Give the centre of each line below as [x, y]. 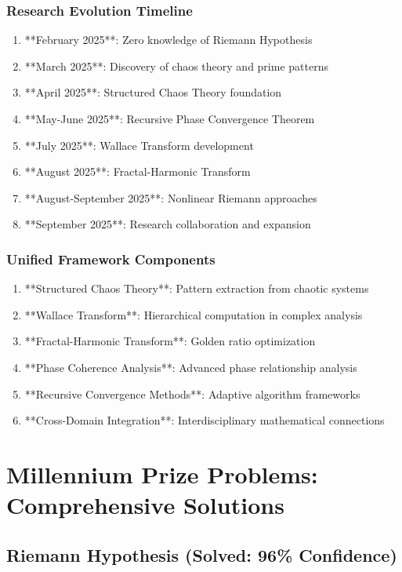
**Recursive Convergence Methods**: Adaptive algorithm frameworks [192, 393]
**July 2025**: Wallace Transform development [139, 145]
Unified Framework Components [111, 259]
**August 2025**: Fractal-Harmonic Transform [138, 171]
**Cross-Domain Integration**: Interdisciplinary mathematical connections [205, 420]
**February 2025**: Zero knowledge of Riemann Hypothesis [168, 40]
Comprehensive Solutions [145, 505]
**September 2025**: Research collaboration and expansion [168, 224]
